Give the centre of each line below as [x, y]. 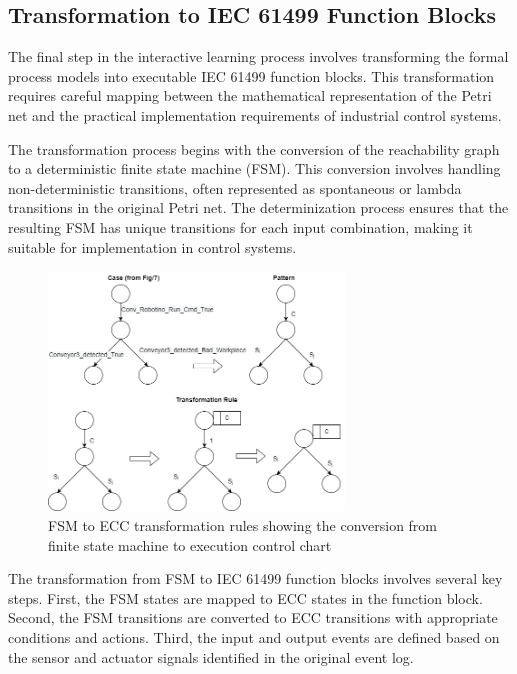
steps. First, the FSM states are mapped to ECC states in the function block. [245, 597]
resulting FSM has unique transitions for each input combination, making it [240, 226]
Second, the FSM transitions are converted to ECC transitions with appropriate [253, 617]
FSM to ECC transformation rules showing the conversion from [243, 524]
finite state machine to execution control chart [190, 544]
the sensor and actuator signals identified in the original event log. [211, 656]
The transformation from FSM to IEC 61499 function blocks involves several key [255, 578]
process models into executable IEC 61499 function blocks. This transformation [251, 75]
